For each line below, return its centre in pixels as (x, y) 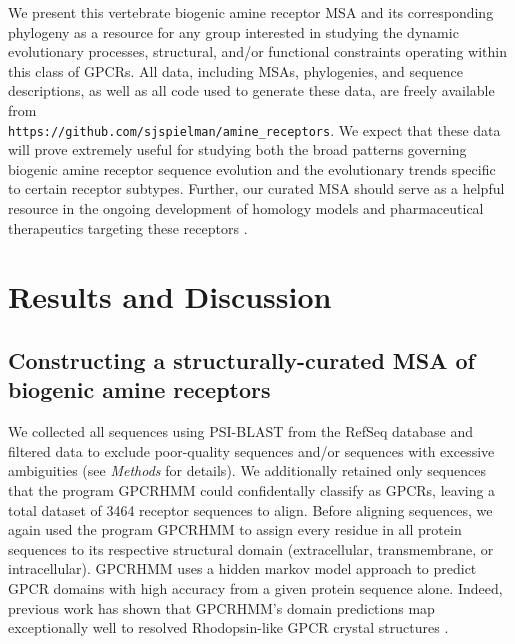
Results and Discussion (170, 296)
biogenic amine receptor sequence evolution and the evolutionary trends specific (252, 168)
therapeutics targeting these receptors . (128, 227)
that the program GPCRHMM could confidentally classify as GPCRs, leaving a (252, 489)
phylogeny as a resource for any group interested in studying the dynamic (233, 31)
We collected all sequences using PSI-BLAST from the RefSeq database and (241, 431)
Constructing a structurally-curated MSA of (241, 359)
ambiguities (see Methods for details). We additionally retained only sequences (247, 470)
